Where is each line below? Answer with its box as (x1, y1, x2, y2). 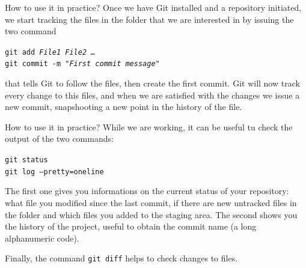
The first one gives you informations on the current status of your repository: (5, 184, 289, 197)
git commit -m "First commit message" (5, 59, 160, 69)
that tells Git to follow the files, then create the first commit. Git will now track (5, 77, 300, 90)
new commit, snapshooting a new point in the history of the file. (5, 100, 242, 113)
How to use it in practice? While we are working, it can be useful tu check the (5, 120, 293, 133)
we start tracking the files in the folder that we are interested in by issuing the (5, 13, 294, 25)
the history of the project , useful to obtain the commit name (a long (5, 220, 257, 233)
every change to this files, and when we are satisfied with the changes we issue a (5, 88, 300, 101)
